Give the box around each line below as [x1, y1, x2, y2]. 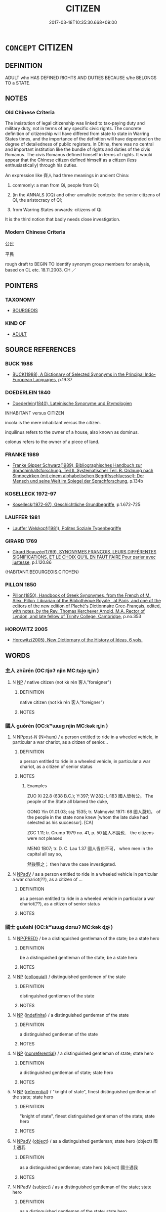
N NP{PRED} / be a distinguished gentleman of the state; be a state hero [12, 935, 160, 941]
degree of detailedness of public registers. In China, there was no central [5, 141, 154, 147]
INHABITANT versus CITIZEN [5, 410, 64, 416]
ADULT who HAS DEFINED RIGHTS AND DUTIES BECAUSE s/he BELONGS [5, 75, 157, 81]
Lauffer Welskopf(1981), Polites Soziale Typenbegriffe [12, 525, 122, 531]
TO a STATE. [5, 80, 31, 86]
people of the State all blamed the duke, [27, 799, 109, 805]
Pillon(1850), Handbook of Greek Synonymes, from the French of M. [12, 592, 151, 598]
